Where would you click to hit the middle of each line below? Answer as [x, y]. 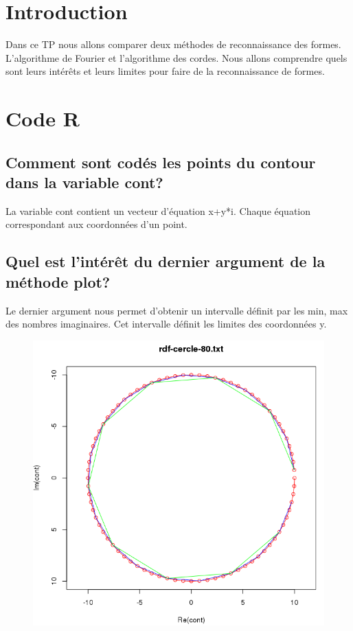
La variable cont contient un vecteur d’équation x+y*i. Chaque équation [158, 210]
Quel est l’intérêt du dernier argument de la [166, 261]
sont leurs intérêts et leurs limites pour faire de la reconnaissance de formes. [165, 71]
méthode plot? [58, 281]
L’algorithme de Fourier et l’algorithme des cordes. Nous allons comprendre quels [176, 57]
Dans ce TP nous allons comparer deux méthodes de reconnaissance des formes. [173, 44]
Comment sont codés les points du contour [161, 162]
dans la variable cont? [84, 182]
